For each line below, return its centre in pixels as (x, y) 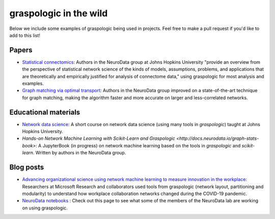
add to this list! (25, 35)
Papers (21, 50)
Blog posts (27, 167)
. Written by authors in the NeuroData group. (79, 153)
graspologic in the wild (59, 13)
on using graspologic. (45, 208)
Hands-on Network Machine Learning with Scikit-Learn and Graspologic (99, 138)
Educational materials (45, 112)
